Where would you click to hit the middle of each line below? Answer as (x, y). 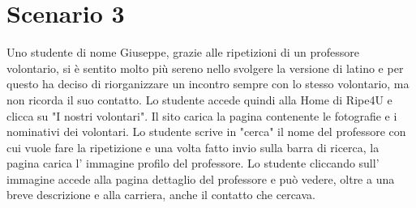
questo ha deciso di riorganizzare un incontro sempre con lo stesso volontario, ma (208, 84)
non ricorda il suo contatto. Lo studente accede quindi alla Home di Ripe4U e (199, 99)
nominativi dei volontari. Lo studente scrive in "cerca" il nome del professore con (206, 132)
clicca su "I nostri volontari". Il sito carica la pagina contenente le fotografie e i (202, 115)
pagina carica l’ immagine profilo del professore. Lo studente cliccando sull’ (193, 163)
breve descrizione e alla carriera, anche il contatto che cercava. (161, 195)
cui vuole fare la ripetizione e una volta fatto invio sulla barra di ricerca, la (193, 147)
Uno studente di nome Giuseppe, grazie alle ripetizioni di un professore (183, 52)
